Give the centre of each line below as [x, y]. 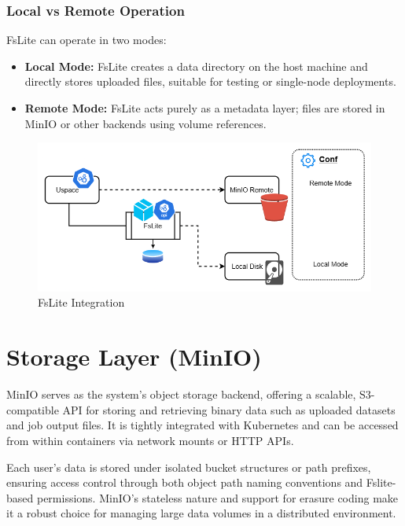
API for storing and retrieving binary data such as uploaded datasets [229, 409]
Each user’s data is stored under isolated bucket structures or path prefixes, [189, 467]
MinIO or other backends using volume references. [145, 123]
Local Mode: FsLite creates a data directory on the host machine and [196, 66]
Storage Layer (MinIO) [134, 357]
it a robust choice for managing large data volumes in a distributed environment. [201, 513]
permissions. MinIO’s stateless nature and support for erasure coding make [217, 497]
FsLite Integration [81, 302]
